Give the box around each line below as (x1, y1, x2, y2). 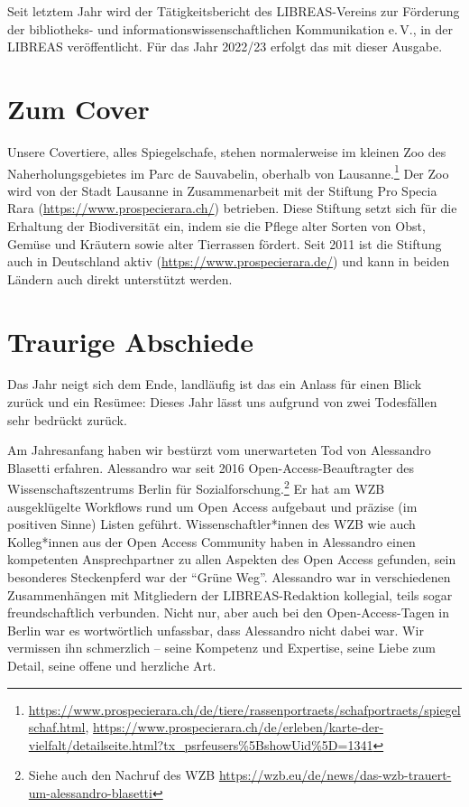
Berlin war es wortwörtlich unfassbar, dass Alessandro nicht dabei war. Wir (7, 620, 424, 639)
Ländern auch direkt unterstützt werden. (7, 269, 233, 288)
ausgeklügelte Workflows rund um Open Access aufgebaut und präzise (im (7, 496, 418, 515)
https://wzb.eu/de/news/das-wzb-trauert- (218, 765, 452, 784)
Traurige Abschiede (7, 322, 253, 359)
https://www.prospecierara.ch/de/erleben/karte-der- (93, 718, 384, 737)
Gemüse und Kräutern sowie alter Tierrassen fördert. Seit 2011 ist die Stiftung (7, 234, 442, 253)
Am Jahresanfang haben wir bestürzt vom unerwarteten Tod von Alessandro (7, 441, 431, 459)
